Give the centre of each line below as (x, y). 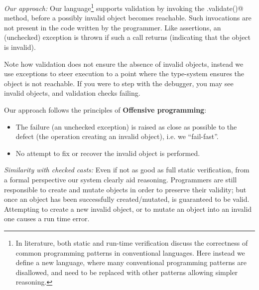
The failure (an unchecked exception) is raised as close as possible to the (126, 126)
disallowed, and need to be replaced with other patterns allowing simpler (127, 272)
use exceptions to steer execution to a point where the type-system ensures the (124, 73)
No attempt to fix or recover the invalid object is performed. (108, 153)
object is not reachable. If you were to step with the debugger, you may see (119, 83)
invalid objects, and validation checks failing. (72, 93)
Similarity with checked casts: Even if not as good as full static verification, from (127, 170)
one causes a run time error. (47, 218)
